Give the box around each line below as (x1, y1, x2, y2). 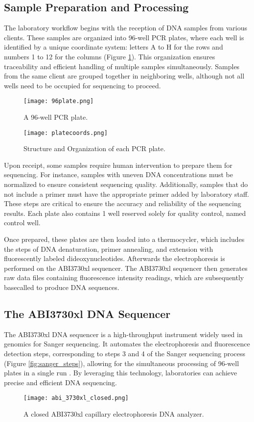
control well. (4, 217, 41, 228)
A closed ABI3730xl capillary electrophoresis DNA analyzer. (23, 409, 204, 419)
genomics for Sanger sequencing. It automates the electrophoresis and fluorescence (4, 339, 250, 349)
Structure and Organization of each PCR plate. (23, 143, 165, 154)
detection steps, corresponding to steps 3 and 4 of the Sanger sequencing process (4, 348, 246, 358)
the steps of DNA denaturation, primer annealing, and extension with (4, 243, 213, 254)
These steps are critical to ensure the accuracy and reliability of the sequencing (4, 198, 241, 209)
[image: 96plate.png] (23, 98, 94, 105)
